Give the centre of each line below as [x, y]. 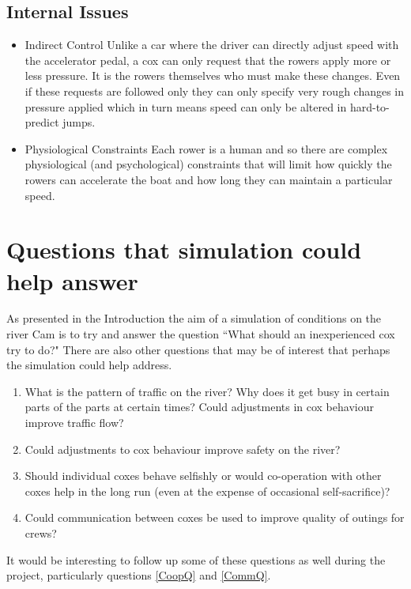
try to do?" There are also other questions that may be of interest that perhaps [198, 349]
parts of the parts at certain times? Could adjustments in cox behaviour [199, 407]
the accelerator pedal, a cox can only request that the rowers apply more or [208, 60]
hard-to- [370, 106]
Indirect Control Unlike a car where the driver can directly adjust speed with [212, 45]
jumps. [79, 122]
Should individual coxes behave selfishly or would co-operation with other [203, 476]
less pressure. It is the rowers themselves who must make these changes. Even [213, 76]
